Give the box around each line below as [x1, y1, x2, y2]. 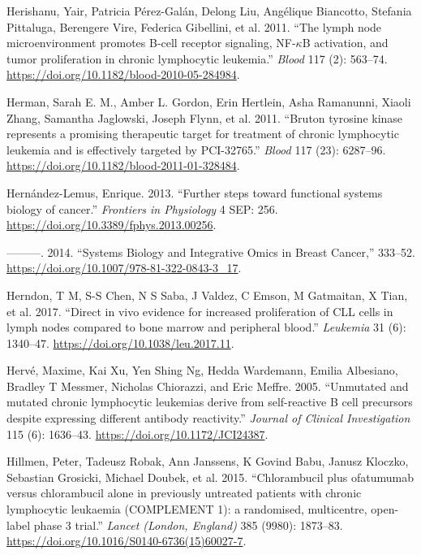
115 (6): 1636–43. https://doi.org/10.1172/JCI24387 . [6, 425, 268, 442]
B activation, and [302, 34, 389, 51]
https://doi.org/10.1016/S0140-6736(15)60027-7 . [6, 532, 247, 549]
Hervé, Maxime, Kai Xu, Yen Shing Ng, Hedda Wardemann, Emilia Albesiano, [6, 362, 398, 379]
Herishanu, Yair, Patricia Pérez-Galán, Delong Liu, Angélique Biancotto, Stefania [6, 2, 412, 19]
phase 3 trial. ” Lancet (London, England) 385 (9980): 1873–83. [33, 516, 343, 533]
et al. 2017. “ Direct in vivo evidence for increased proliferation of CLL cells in [6, 302, 393, 319]
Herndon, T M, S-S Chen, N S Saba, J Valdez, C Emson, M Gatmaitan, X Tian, [6, 286, 408, 303]
